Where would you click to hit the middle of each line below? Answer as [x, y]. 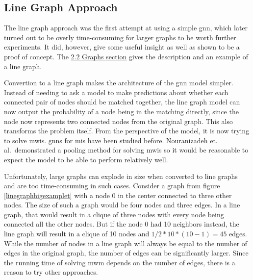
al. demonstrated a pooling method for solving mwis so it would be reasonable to [126, 150]
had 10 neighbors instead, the [195, 224]
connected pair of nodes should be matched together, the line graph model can [122, 102]
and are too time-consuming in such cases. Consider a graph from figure [112, 186]
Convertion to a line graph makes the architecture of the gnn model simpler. [119, 83]
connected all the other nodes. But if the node [73, 224]
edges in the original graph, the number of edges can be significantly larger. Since [126, 253]
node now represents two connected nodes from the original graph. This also [118, 121]
